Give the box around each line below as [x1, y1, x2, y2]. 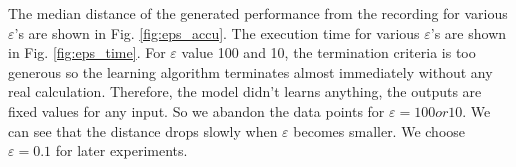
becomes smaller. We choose [293, 120, 466, 141]
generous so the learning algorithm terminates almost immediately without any [8, 61, 493, 82]
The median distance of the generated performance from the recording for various [8, 3, 508, 23]
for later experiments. [55, 140, 188, 161]
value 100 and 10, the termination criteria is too [181, 42, 476, 63]
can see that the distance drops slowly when [8, 120, 278, 141]
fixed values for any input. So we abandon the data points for [8, 100, 385, 121]
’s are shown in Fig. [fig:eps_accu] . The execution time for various [14, 22, 420, 43]
